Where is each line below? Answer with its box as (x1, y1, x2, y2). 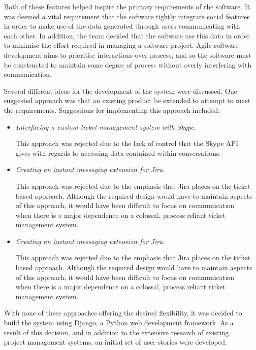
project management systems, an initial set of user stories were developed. (4, 337, 227, 347)
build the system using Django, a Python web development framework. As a (4, 317, 234, 328)
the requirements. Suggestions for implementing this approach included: (4, 105, 220, 115)
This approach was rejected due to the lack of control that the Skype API (15, 138, 239, 148)
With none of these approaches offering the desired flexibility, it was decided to (4, 308, 242, 318)
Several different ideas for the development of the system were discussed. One (4, 85, 237, 96)
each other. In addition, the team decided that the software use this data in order (4, 30, 250, 40)
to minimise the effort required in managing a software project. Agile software (4, 40, 239, 50)
